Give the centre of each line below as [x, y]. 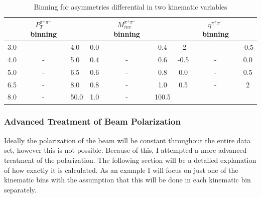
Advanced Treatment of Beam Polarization [92, 121]
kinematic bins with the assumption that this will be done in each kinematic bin [127, 180]
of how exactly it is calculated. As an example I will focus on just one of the [121, 170]
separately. [20, 189]
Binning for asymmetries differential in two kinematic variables [130, 7]
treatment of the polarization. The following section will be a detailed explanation [130, 160]
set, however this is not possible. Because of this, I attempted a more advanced [125, 150]
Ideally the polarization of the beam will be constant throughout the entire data [127, 140]
